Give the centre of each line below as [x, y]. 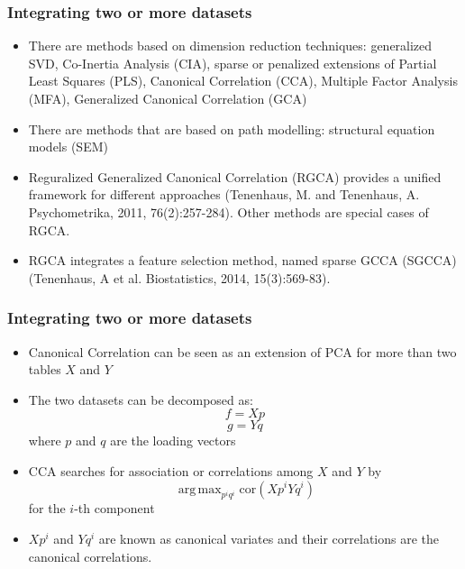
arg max [200, 489]
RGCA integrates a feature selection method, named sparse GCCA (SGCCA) [242, 260]
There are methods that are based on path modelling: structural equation [232, 128]
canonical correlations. [90, 556]
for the [47, 508]
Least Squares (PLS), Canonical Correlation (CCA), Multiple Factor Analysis [243, 81]
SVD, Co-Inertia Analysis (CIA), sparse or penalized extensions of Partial [232, 63]
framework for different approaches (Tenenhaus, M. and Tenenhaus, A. [224, 194]
